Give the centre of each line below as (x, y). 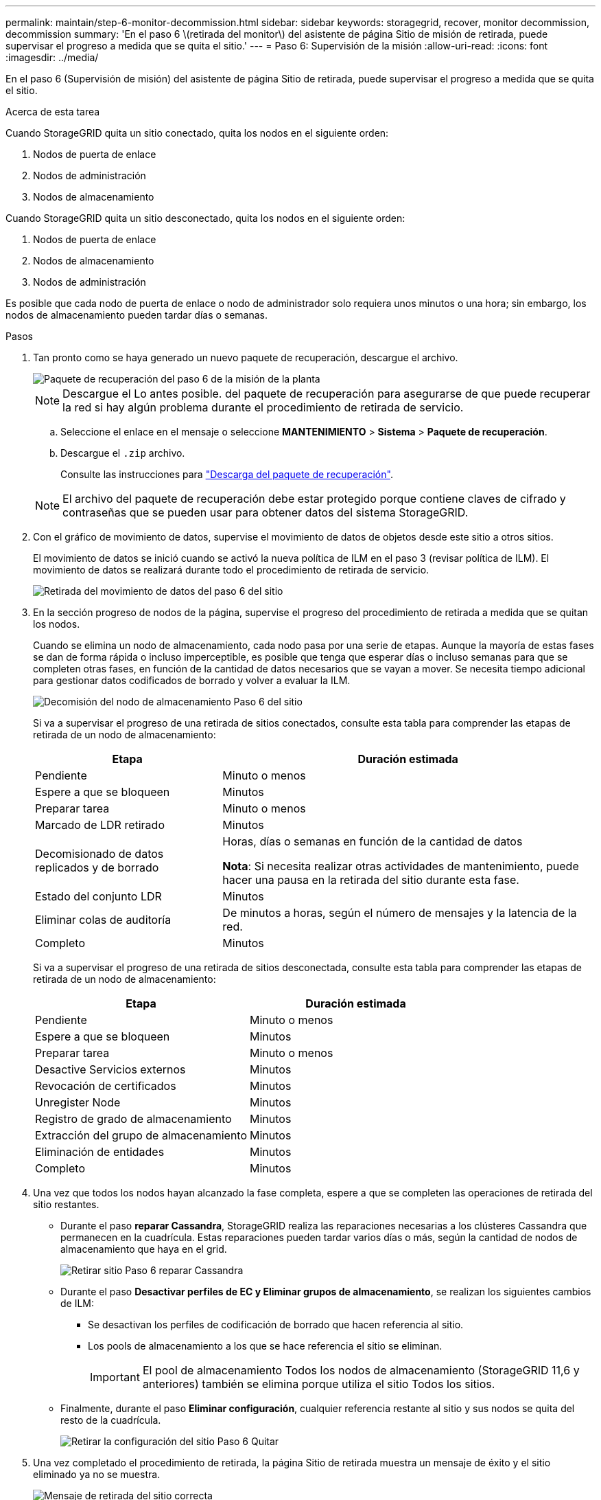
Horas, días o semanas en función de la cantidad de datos (373, 841)
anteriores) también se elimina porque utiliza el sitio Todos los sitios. (319, 1384)
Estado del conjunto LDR (98, 896)
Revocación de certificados (106, 1086)
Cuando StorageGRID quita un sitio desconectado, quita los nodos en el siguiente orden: (205, 218)
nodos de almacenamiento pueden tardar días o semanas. (137, 315)
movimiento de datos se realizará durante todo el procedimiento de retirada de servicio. (231, 570)
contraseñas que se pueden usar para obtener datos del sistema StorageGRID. (266, 512)
